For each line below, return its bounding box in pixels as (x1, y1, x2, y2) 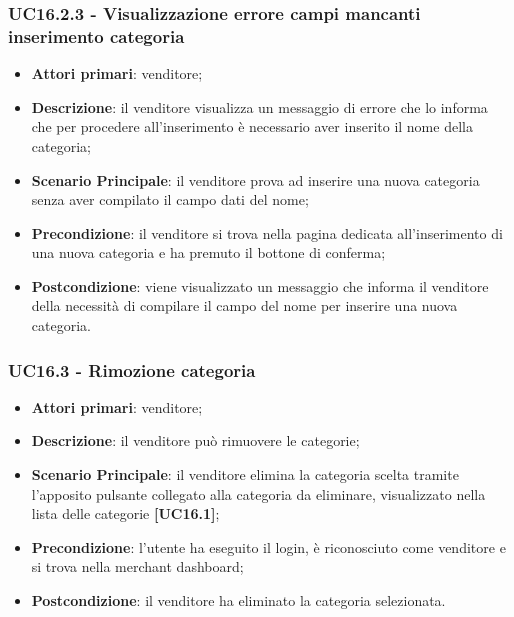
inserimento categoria (8, 23, 185, 48)
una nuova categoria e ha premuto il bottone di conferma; (31, 242, 386, 263)
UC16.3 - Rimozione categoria (8, 357, 256, 382)
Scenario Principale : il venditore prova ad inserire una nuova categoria (31, 169, 480, 190)
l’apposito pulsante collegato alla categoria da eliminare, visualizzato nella (31, 483, 486, 504)
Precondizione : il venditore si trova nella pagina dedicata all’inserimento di (31, 222, 503, 243)
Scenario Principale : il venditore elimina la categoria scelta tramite (31, 464, 459, 485)
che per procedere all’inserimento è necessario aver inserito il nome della (31, 116, 473, 137)
